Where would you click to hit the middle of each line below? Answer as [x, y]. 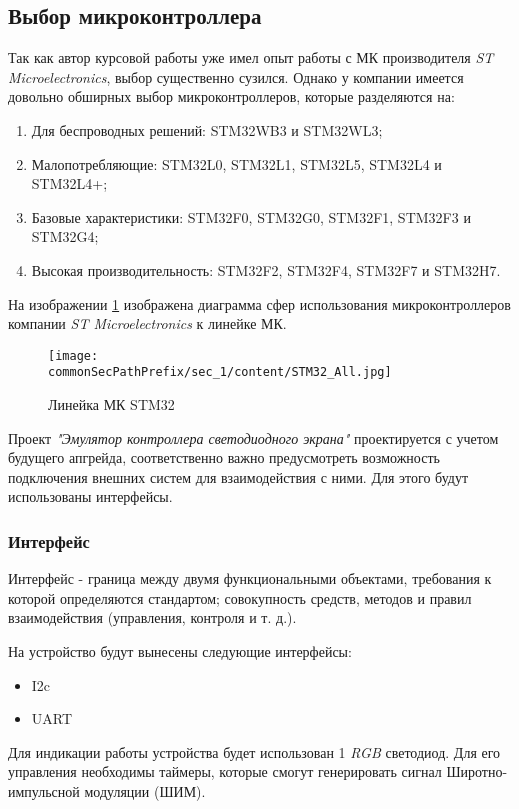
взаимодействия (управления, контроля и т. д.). [152, 617]
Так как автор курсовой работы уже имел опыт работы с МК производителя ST [251, 57]
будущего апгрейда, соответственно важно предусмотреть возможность [224, 457]
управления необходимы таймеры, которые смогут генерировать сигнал [225, 771]
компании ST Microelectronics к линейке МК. [147, 323]
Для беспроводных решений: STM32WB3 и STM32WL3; [207, 129]
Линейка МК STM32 [111, 404]
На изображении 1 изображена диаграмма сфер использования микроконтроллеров [259, 303]
